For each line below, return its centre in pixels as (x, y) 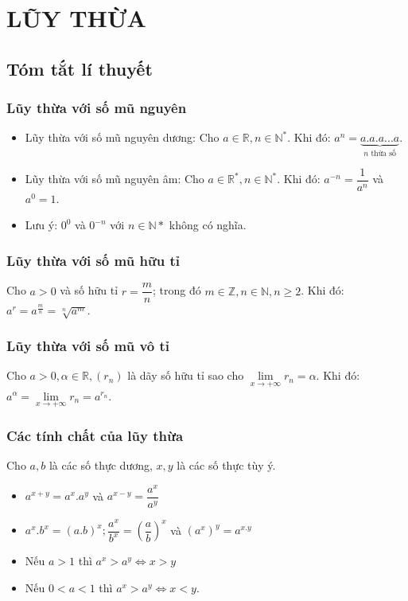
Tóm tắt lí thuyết (80, 68)
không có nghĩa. (208, 225)
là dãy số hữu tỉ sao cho (186, 375)
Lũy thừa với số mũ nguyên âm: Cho (115, 179)
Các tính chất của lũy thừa (95, 435)
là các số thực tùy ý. (226, 464)
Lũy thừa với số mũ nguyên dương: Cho (122, 137)
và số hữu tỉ (89, 290)
